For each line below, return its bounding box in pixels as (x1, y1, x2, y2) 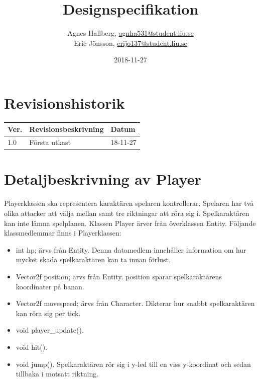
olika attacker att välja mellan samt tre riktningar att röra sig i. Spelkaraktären (4, 208, 249, 218)
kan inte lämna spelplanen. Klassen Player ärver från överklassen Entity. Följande (4, 217, 256, 228)
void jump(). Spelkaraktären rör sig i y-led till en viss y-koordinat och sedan (16, 358, 251, 369)
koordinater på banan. (16, 281, 84, 291)
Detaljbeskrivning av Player (4, 169, 201, 189)
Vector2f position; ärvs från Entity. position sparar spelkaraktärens (16, 271, 222, 281)
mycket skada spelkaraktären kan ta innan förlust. (16, 254, 171, 265)
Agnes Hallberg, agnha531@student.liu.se (67, 28, 194, 38)
